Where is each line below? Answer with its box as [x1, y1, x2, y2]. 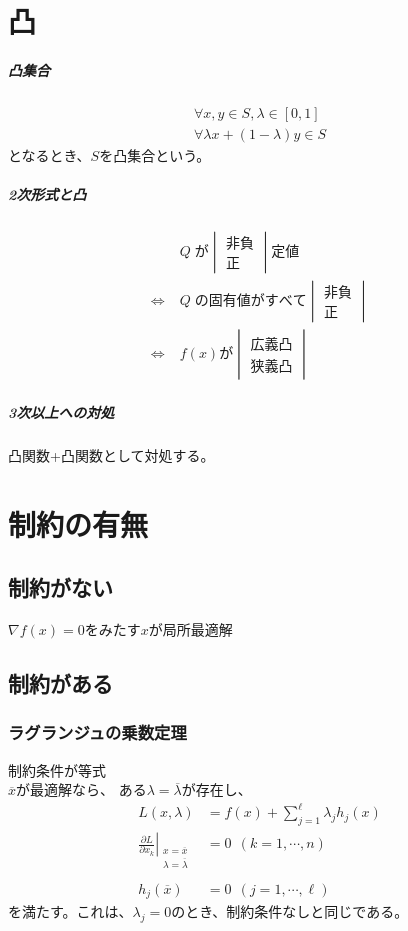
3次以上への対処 [8, 401, 115, 422]
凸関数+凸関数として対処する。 [8, 444, 215, 465]
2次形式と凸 [8, 184, 87, 205]
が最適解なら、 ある [16, 779, 147, 800]
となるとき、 [8, 145, 91, 165]
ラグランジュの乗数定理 [8, 720, 187, 745]
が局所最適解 [148, 618, 233, 639]
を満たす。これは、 [8, 901, 133, 922]
